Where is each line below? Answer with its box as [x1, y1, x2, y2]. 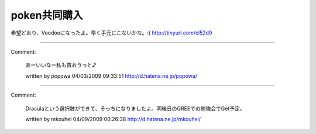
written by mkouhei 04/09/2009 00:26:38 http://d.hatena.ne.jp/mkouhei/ [25, 115, 201, 122]
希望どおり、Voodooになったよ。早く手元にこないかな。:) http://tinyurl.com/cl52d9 [11, 29, 212, 36]
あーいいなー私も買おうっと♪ [25, 61, 97, 68]
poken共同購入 [11, 9, 83, 22]
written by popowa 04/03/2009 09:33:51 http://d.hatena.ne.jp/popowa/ [25, 72, 197, 79]
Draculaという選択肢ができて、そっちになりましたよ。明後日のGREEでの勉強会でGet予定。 [25, 105, 245, 112]
